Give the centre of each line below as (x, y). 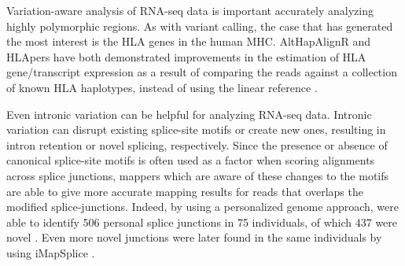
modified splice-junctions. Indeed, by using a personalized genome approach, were (202, 207)
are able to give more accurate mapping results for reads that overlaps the (185, 191)
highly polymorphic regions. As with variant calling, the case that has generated (200, 26)
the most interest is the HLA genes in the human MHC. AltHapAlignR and (189, 41)
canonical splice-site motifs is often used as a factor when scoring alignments (191, 160)
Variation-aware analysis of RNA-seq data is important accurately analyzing (190, 10)
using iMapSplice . (51, 252)
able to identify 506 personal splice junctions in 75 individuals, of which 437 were (202, 222)
